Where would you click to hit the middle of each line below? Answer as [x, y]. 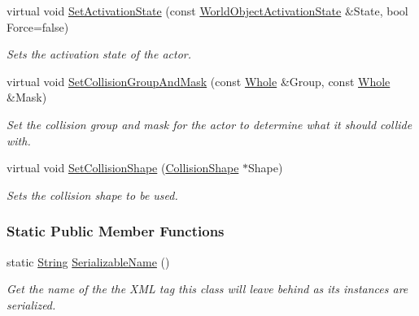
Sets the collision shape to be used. [92, 195]
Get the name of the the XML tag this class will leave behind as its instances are [207, 289]
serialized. [31, 304]
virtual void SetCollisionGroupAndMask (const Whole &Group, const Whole [199, 81]
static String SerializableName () [88, 261]
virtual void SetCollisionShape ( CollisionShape [123, 168]
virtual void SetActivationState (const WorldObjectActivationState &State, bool [207, 11]
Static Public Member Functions [116, 231]
